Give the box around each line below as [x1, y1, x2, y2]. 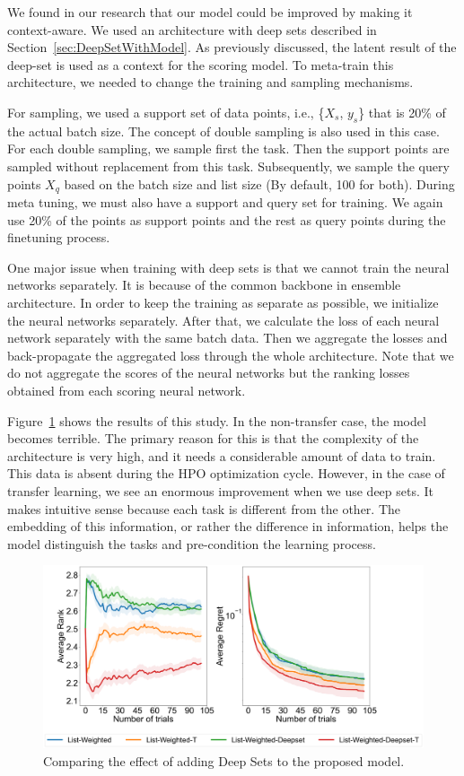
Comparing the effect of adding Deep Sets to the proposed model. [43, 752, 405, 770]
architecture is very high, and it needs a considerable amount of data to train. [7, 446, 436, 465]
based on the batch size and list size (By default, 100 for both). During [64, 174, 455, 193]
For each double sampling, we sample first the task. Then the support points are [7, 139, 450, 158]
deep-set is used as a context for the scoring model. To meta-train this [7, 55, 394, 74]
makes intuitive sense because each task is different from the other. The [7, 499, 401, 518]
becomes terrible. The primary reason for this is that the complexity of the [7, 429, 419, 448]
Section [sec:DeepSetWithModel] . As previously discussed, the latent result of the [7, 38, 457, 57]
